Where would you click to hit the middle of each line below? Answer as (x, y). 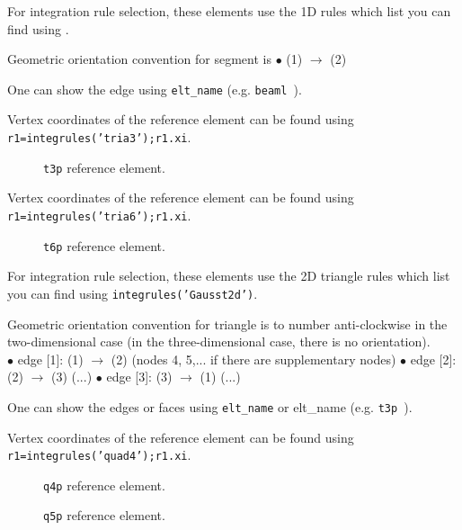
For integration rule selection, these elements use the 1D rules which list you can (229, 11)
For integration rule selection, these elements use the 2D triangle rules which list (229, 276)
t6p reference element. (104, 245)
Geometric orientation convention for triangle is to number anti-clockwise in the (227, 323)
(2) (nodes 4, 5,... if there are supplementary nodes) (253, 359)
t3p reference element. (104, 167)
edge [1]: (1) (50, 359)
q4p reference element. (104, 485)
